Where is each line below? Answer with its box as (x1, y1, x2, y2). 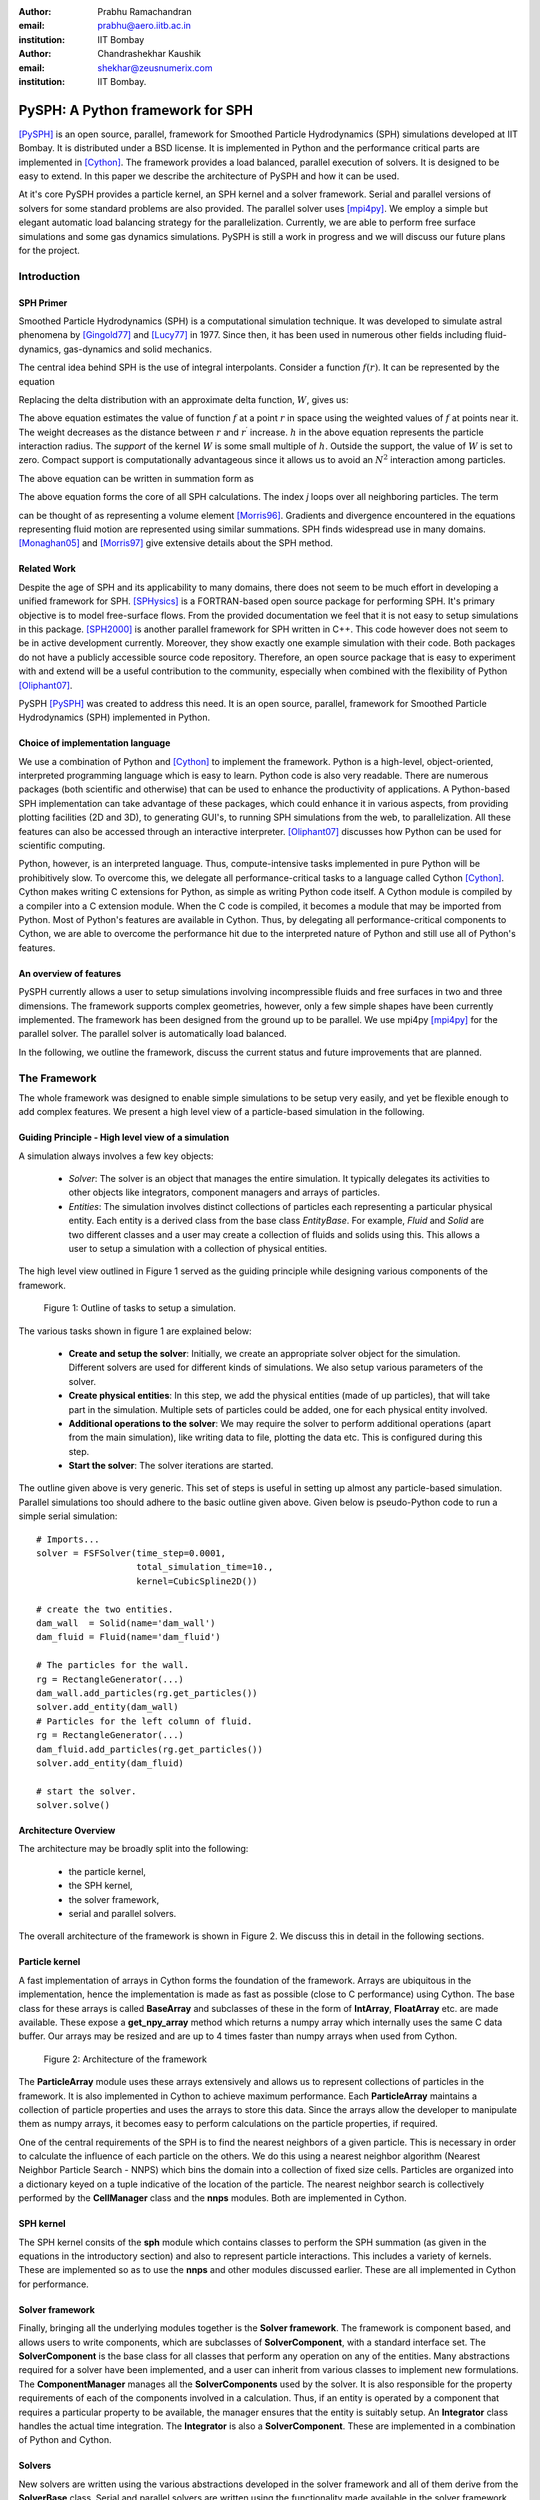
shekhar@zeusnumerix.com (97, 61, 213, 74)
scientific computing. (18, 840, 106, 852)
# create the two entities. (36, 1603, 174, 1615)
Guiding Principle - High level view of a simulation (18, 1131, 230, 1144)
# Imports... (36, 1533, 100, 1545)
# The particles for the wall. (36, 1660, 190, 1671)
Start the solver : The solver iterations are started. (68, 1460, 274, 1472)
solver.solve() (36, 1800, 111, 1811)
